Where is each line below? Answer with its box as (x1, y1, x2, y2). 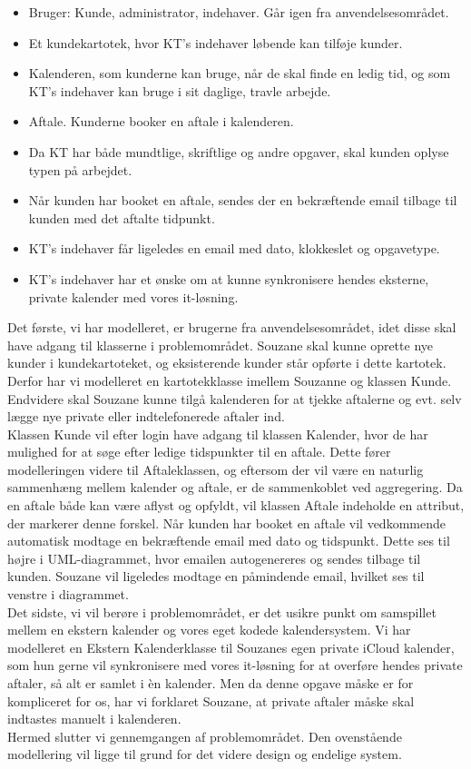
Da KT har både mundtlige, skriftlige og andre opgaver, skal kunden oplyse (28, 142, 449, 161)
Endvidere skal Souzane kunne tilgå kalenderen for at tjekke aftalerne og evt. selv (7, 389, 462, 408)
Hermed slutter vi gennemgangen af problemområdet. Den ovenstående (7, 726, 402, 745)
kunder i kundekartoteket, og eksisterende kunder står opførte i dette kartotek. (7, 353, 446, 372)
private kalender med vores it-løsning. (28, 287, 239, 306)
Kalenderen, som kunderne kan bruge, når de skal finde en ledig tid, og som (28, 64, 451, 83)
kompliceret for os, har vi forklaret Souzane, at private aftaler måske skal (7, 691, 415, 710)
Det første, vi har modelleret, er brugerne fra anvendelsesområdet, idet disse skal (7, 318, 456, 337)
